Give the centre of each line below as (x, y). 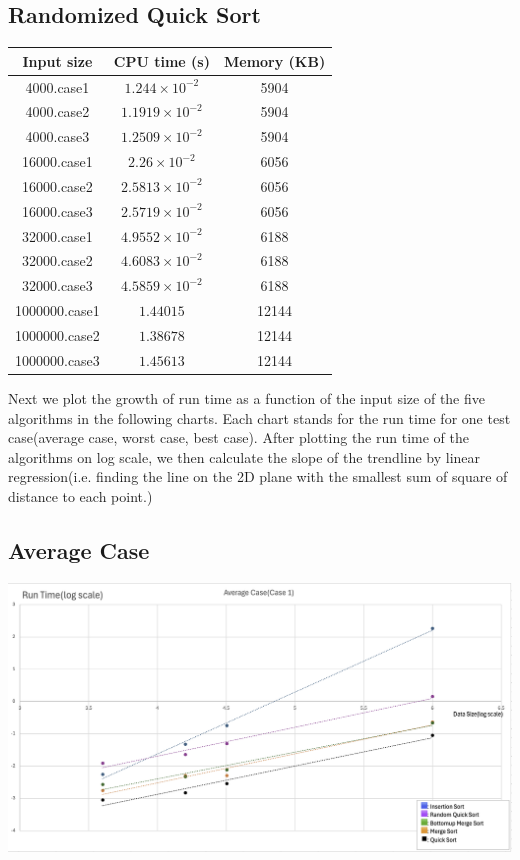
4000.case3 (57, 136)
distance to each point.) (80, 495)
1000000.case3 (57, 359)
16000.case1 (57, 161)
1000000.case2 (57, 334)
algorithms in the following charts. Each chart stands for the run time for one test (259, 417)
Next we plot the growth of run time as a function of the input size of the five (246, 397)
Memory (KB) (274, 60)
